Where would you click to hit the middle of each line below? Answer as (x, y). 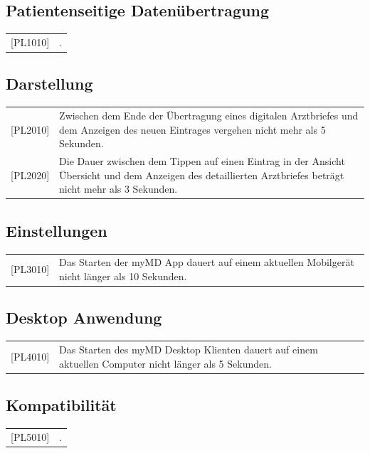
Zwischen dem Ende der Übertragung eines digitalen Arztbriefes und (209, 115)
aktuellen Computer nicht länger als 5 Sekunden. (165, 363)
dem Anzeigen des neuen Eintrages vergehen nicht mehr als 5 (192, 129)
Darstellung (49, 84)
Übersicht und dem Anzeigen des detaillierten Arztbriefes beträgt (202, 175)
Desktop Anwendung (84, 318)
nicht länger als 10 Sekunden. (123, 276)
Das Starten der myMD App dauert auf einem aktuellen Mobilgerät (207, 262)
